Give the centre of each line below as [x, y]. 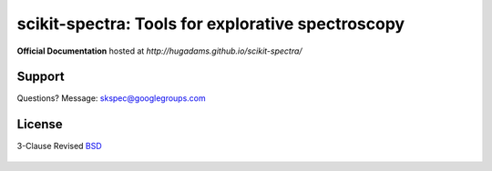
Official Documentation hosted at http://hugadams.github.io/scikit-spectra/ [159, 51]
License [40, 124]
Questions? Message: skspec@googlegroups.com [112, 98]
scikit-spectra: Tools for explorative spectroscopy [211, 24]
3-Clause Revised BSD [59, 146]
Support [41, 77]
